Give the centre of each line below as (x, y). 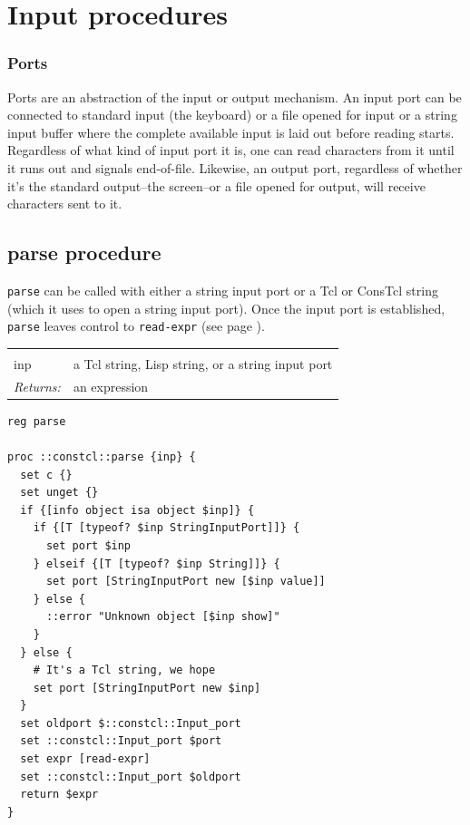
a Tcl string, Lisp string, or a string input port (203, 363)
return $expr (59, 795)
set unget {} (59, 493)
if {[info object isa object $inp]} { (137, 510)
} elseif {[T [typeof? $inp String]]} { (157, 563)
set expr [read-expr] (85, 759)
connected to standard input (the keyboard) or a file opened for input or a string (232, 115)
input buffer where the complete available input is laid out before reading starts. (231, 132)
